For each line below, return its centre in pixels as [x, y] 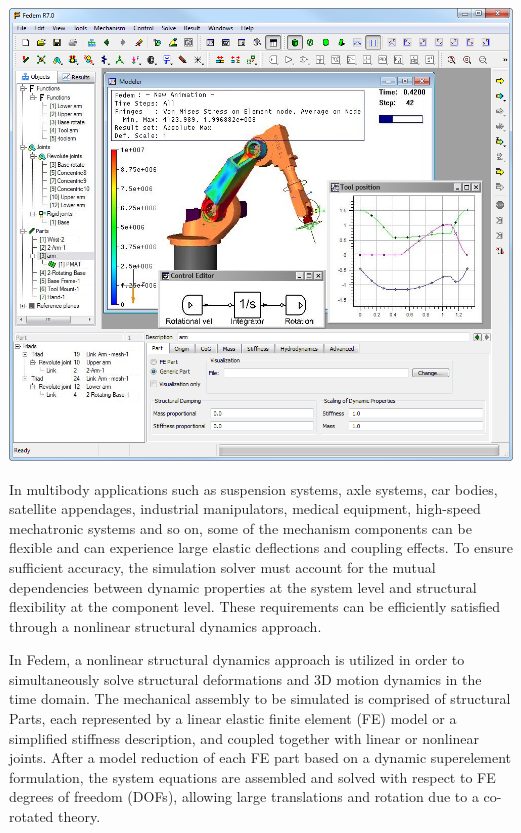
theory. [79, 816]
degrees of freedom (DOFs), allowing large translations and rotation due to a [244, 796]
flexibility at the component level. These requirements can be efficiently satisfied [255, 606]
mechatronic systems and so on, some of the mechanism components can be [240, 527]
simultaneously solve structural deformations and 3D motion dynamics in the [245, 678]
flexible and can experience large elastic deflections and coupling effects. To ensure [261, 547]
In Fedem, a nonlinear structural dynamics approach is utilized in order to [237, 659]
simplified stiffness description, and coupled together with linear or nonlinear [244, 737]
